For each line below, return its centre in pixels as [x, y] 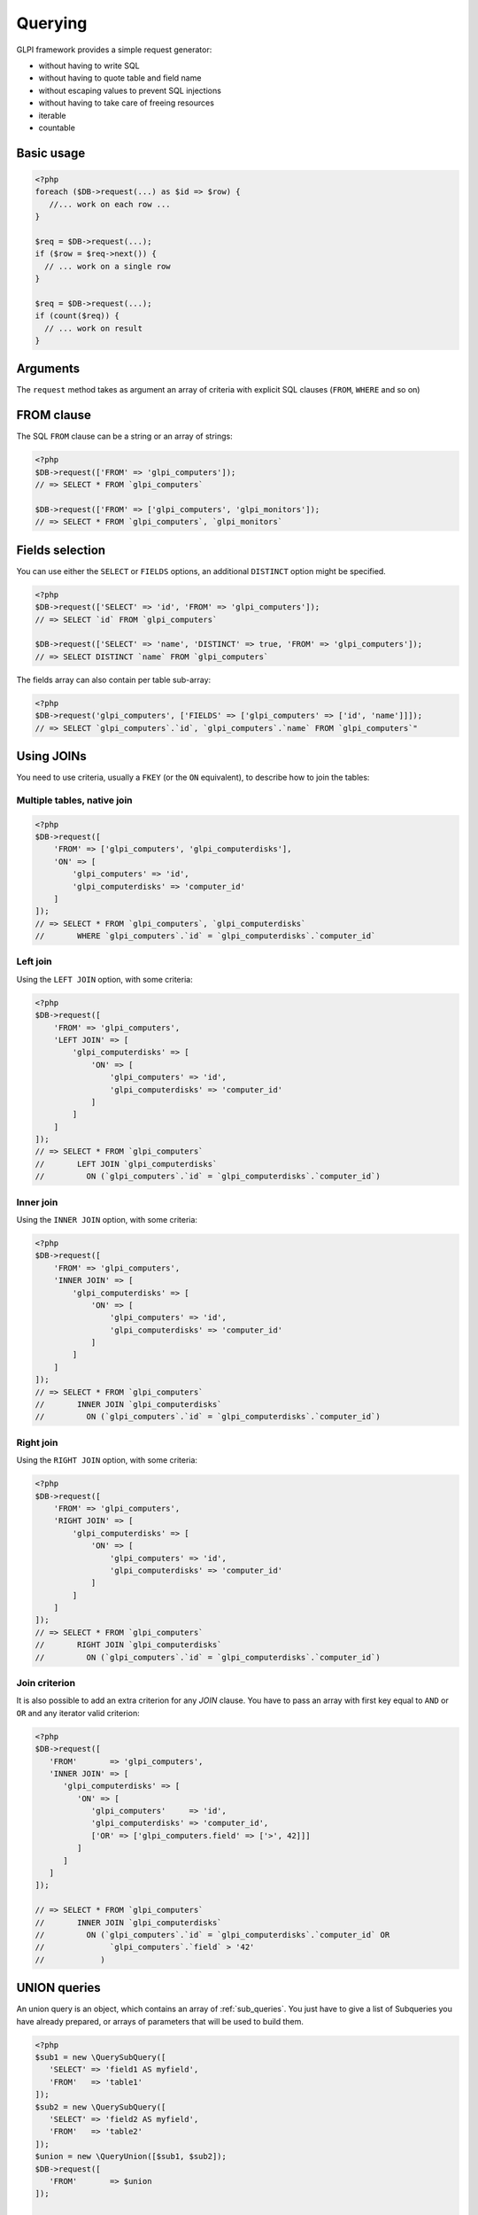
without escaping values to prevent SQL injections [130, 90]
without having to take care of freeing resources [126, 103]
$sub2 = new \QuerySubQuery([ [100, 2107]
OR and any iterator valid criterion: [78, 1713]
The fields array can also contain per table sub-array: [114, 680]
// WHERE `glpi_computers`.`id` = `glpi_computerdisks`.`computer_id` [205, 936]
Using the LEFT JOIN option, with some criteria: [105, 979]
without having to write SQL [89, 66]
